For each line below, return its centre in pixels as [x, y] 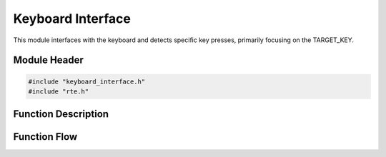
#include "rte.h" [59, 91]
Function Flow [45, 137]
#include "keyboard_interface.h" [87, 81]
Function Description [61, 114]
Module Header [48, 60]
